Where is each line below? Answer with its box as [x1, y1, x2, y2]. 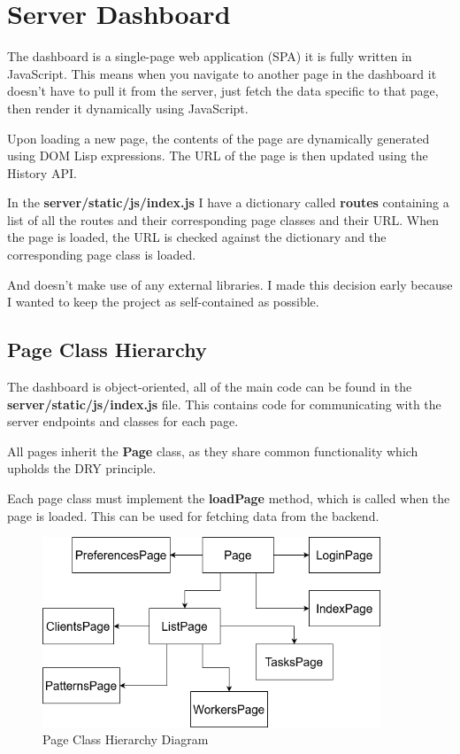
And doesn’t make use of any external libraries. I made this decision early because [7, 275, 453, 293]
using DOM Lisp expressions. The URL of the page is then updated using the [7, 146, 428, 165]
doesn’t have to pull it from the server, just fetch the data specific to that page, [7, 82, 439, 100]
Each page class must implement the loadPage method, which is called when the [7, 489, 450, 508]
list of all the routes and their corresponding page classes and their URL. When [7, 210, 439, 229]
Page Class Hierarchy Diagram [42, 730, 209, 749]
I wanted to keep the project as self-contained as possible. [7, 292, 319, 311]
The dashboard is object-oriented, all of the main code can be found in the [7, 377, 412, 396]
